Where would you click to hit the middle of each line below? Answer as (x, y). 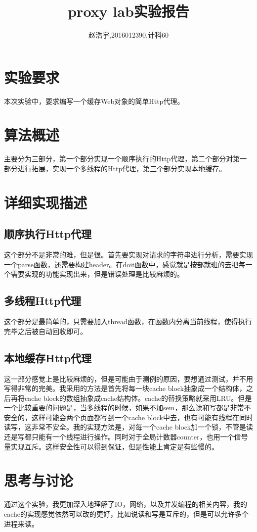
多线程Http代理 (43, 301)
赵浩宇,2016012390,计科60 (128, 35)
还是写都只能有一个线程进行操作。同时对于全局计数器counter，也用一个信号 (126, 437)
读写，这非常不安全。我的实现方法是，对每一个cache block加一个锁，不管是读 (128, 427)
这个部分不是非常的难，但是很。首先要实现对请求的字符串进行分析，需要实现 (128, 255)
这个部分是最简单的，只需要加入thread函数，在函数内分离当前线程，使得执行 (128, 321)
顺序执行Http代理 (48, 234)
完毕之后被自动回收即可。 (45, 331)
